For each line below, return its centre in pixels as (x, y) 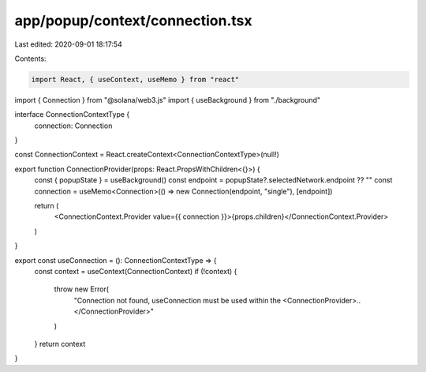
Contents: (30, 58)
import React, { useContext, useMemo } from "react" (135, 79)
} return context (60, 344)
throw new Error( (82, 289)
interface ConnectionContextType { (72, 115)
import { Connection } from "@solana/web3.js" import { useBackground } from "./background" (168, 100)
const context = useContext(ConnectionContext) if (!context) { (136, 271)
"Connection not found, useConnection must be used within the (177, 300)
